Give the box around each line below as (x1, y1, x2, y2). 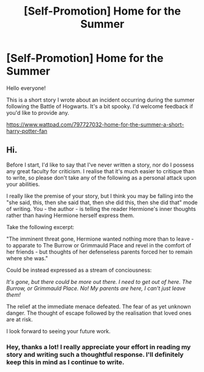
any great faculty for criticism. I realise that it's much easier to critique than (6, 167, 195, 174)
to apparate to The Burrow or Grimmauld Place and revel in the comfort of (6, 241, 192, 249)
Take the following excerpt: (6, 223, 75, 230)
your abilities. (6, 181, 40, 188)
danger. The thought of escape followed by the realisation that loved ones (6, 309, 192, 317)
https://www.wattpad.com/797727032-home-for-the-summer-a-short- (6, 120, 185, 128)
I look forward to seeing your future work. (6, 327, 111, 335)
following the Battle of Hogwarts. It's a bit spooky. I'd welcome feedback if (6, 102, 194, 110)
